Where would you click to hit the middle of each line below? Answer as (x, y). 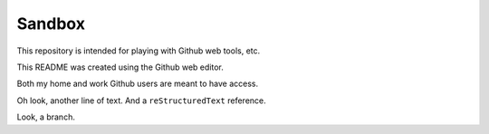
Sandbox (51, 24)
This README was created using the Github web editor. (120, 67)
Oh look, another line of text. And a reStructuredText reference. (141, 100)
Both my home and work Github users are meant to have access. (137, 84)
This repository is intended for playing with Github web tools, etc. (139, 51)
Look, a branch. (46, 117)
